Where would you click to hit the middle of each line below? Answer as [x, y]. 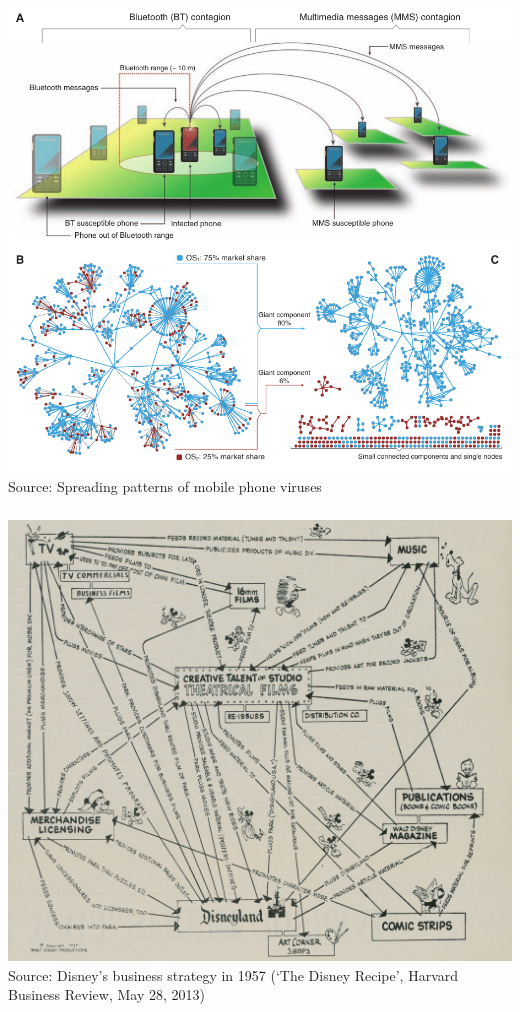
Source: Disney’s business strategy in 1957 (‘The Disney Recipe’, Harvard [233, 974]
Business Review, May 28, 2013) [106, 994]
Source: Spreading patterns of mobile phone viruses [165, 486]
